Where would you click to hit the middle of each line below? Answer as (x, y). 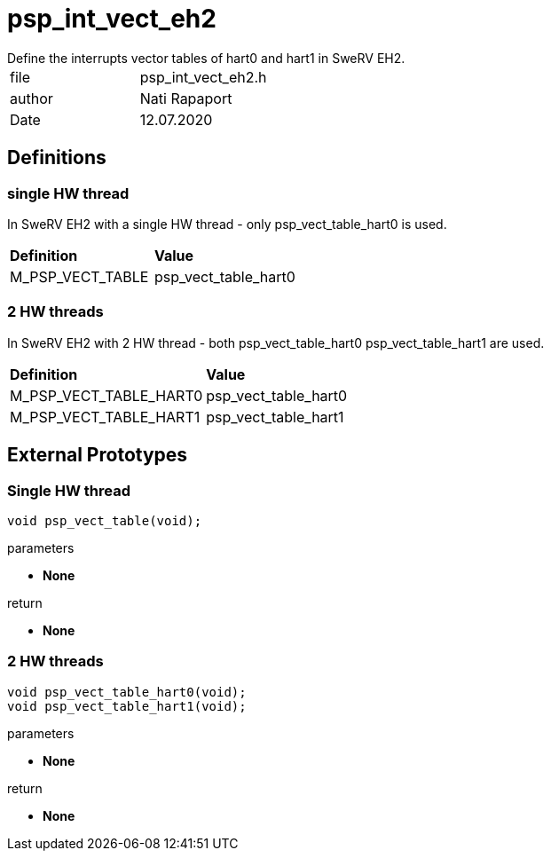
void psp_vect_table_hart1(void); (127, 706)
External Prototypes (98, 455)
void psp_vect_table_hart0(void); (127, 692)
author (31, 98)
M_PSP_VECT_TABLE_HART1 (105, 417)
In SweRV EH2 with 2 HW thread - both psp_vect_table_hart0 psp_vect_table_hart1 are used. (276, 342)
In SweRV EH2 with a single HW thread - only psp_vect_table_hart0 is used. (227, 224)
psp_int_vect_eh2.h (203, 77)
